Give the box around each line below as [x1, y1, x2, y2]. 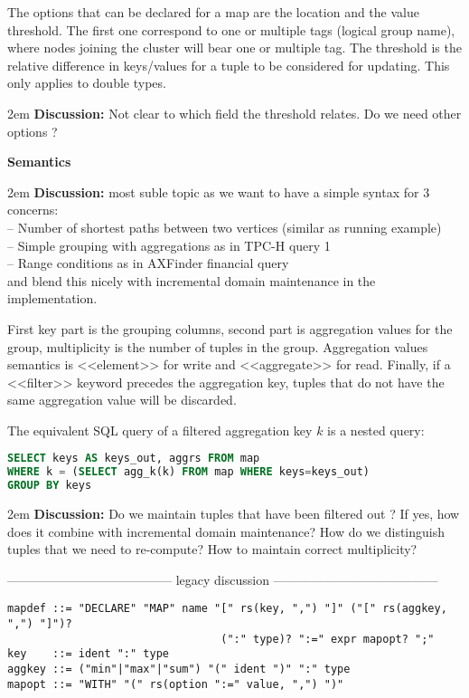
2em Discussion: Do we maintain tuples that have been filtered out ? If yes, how [7, 504, 460, 523]
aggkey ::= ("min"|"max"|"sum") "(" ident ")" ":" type [7, 663, 351, 676]
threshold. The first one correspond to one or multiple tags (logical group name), [7, 20, 455, 39]
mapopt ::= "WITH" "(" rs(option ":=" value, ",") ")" [7, 677, 344, 691]
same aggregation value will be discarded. [7, 390, 237, 409]
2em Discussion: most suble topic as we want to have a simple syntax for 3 [7, 182, 430, 201]
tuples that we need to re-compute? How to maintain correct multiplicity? [7, 540, 417, 559]
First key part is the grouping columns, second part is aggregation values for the [7, 319, 453, 338]
